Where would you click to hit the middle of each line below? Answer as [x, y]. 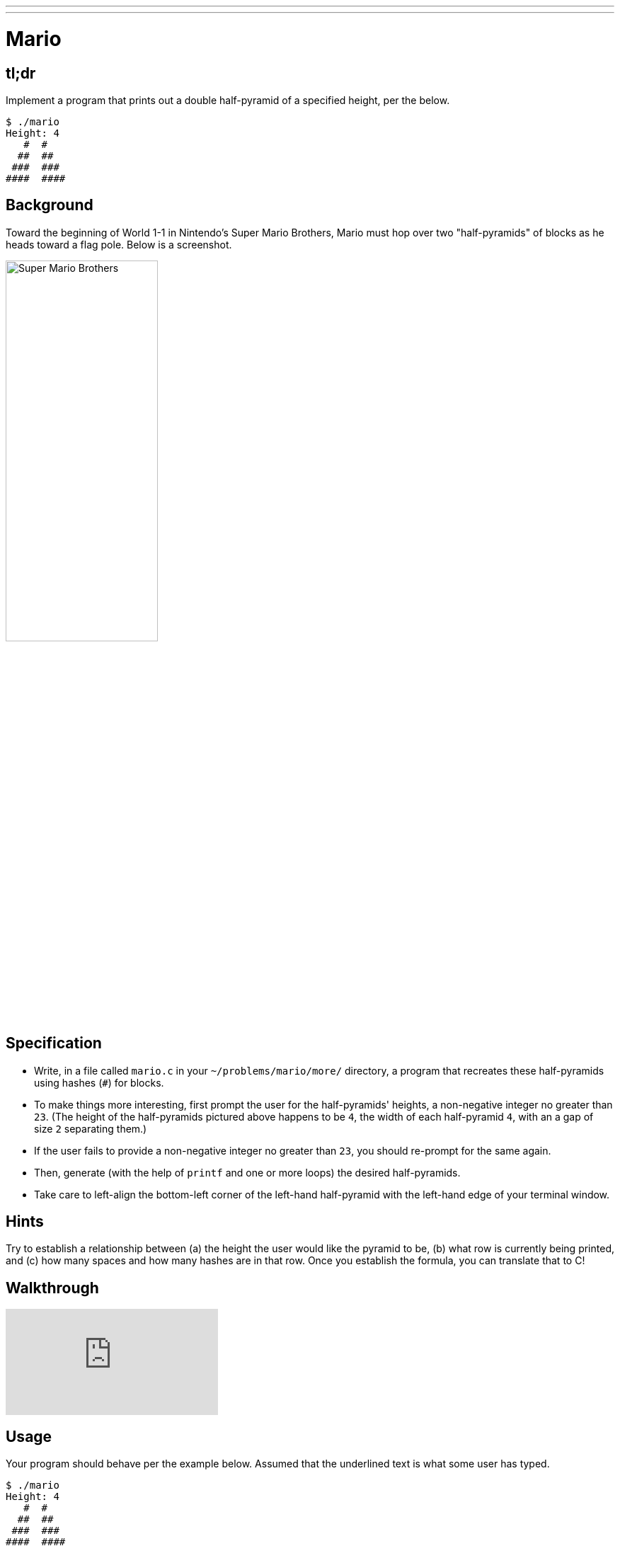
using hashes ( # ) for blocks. [99, 1082]
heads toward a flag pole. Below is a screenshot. [119, 244]
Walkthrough [52, 1288]
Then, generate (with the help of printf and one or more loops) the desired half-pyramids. [247, 1172]
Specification [54, 1043]
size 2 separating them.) [91, 1128]
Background [50, 205]
